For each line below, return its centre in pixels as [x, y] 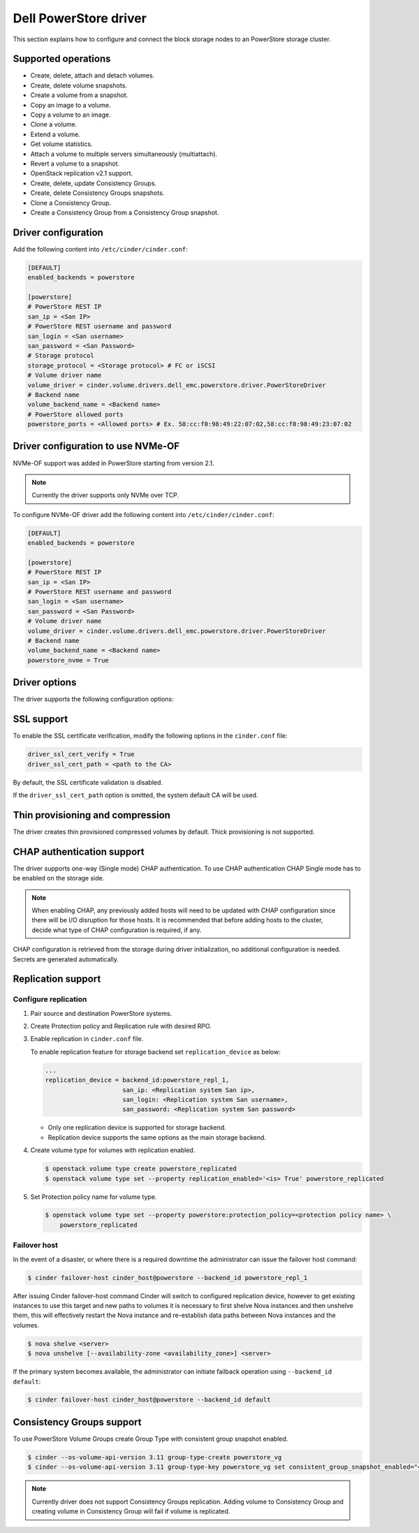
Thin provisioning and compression [92, 815]
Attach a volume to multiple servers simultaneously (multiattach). [124, 154]
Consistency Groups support [77, 1422]
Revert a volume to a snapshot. [75, 164]
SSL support [41, 719]
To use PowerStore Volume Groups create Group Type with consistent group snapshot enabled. [150, 1439]
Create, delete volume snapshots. [79, 85]
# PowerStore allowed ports [75, 414]
